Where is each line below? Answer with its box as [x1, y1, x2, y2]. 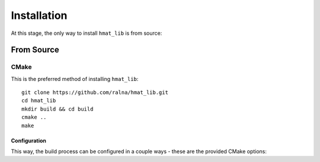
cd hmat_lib [21, 98, 56, 104]
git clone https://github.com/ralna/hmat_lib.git [21, 89, 169, 96]
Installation [11, 9, 68, 22]
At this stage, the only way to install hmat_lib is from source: [11, 30, 162, 37]
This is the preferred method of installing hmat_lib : [11, 75, 139, 82]
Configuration [11, 137, 47, 144]
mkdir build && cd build [21, 105, 94, 112]
